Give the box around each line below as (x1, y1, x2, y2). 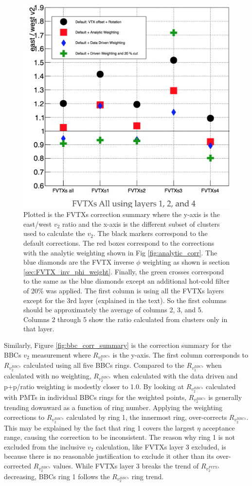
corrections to (4, 412, 45, 422)
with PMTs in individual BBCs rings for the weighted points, (4, 392, 187, 402)
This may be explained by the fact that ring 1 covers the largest (4, 422, 195, 432)
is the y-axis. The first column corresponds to (112, 349, 248, 360)
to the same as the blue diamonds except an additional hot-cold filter (23, 276, 230, 286)
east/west (23, 218, 52, 229)
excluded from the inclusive (4, 441, 86, 451)
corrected (4, 460, 32, 470)
